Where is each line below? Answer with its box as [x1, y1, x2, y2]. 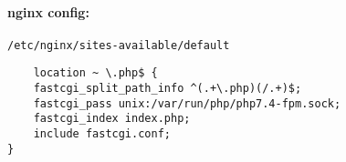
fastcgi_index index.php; [33, 112, 191, 126]
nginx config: [7, 2, 89, 21]
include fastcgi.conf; [33, 127, 171, 141]
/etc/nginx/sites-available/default [7, 38, 230, 52]
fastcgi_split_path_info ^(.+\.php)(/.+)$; [33, 82, 302, 96]
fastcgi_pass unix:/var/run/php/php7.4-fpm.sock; [33, 96, 341, 110]
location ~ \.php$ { [33, 66, 158, 80]
